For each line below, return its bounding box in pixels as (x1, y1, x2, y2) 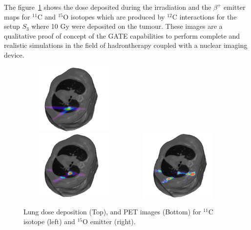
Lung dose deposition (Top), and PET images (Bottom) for (23, 207, 201, 217)
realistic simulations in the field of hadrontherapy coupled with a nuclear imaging (4, 40, 248, 50)
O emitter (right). (83, 216, 136, 226)
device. (4, 49, 24, 60)
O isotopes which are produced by (63, 11, 165, 21)
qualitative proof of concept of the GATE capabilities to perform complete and (4, 30, 240, 41)
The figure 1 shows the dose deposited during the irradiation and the (4, 2, 211, 12)
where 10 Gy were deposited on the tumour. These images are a (31, 21, 223, 31)
